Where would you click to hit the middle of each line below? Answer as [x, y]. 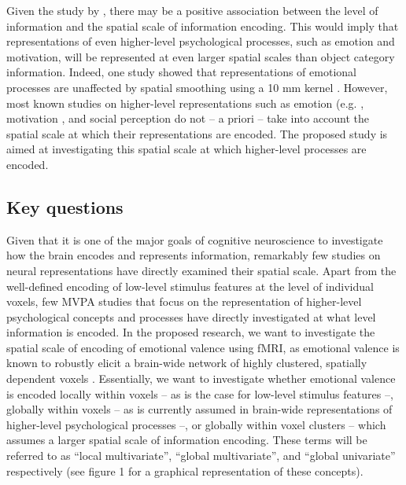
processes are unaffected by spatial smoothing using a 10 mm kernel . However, [197, 87]
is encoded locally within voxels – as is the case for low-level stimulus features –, [200, 393]
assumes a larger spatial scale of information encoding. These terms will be [187, 440]
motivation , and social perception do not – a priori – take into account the [188, 118]
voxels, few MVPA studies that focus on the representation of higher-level [184, 301]
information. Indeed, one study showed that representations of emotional [181, 72]
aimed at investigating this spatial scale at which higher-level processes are [186, 149]
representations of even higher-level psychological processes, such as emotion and [201, 41]
